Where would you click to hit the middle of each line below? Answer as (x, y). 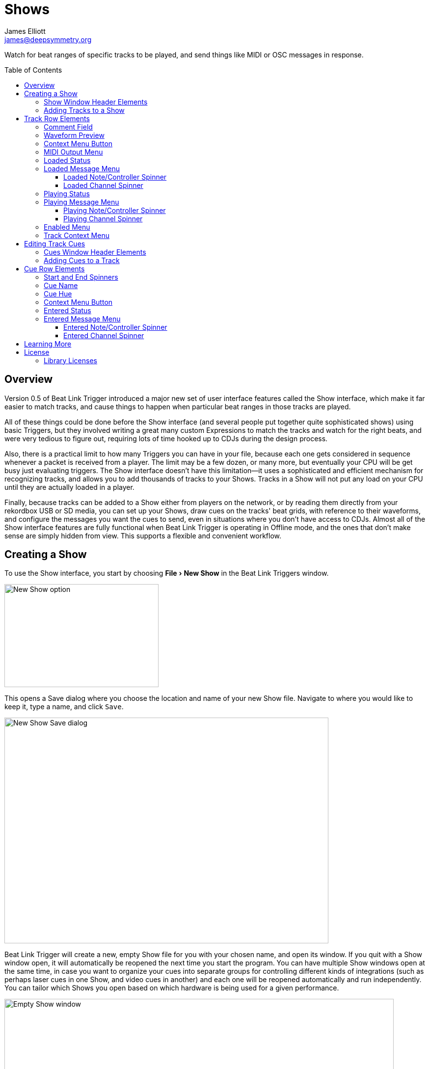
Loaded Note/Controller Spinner (115, 177)
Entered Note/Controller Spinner (115, 327)
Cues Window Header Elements (95, 252)
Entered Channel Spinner (104, 335)
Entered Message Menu (82, 319)
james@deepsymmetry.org (48, 39)
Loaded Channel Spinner (103, 185)
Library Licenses (70, 360)
